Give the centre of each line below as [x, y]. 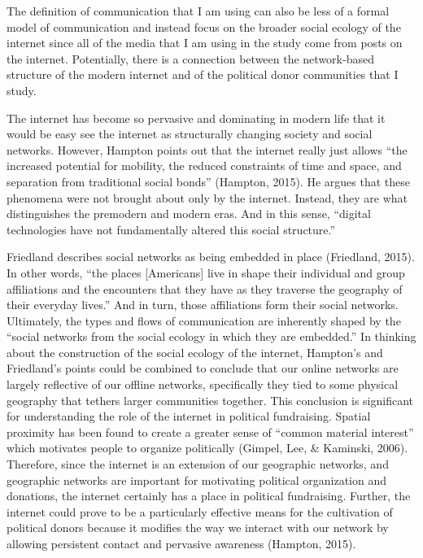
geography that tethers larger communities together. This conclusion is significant [210, 400]
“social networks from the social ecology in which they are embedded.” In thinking [211, 336]
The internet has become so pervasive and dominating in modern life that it [196, 118]
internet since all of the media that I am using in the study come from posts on [205, 43]
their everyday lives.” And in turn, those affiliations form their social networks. [203, 305]
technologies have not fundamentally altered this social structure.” [171, 229]
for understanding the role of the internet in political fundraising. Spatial [189, 416]
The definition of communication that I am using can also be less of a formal [198, 11]
